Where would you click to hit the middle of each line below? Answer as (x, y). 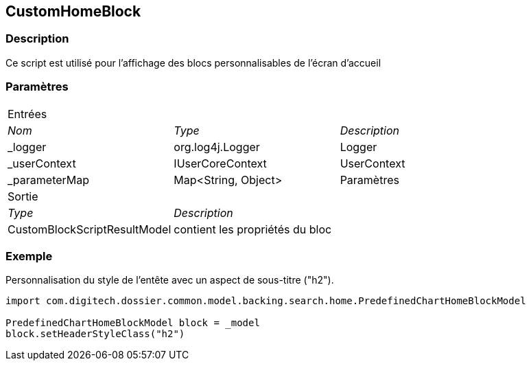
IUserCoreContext (220, 163)
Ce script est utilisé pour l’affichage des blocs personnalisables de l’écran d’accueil (193, 62)
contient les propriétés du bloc (253, 229)
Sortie (23, 196)
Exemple (29, 256)
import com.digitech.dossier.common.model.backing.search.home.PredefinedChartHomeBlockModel (266, 301)
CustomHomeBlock (73, 11)
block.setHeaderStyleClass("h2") (95, 334)
